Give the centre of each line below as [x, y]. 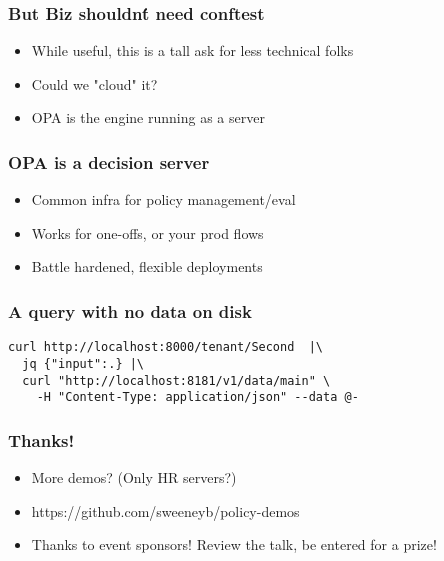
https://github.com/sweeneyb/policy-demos [165, 510]
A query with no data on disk [130, 310]
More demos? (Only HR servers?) [134, 477]
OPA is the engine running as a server [148, 117]
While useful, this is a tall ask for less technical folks [192, 50]
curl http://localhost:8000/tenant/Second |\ [165, 347]
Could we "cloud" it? [94, 83]
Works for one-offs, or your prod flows [147, 232]
